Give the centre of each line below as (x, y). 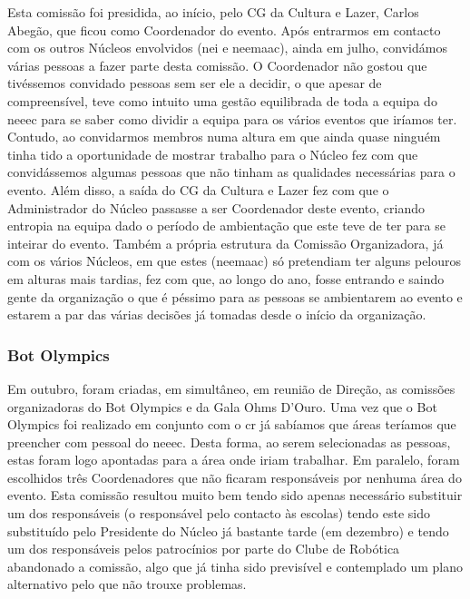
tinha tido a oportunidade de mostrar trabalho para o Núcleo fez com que (213, 154)
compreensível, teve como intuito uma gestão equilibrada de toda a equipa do (222, 100)
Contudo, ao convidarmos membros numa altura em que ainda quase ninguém (224, 137)
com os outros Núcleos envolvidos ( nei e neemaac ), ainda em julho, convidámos (227, 48)
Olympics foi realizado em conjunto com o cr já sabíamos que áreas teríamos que (232, 424)
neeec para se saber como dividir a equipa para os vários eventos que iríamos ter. (232, 118)
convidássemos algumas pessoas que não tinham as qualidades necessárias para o (231, 172)
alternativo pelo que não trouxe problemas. (127, 584)
